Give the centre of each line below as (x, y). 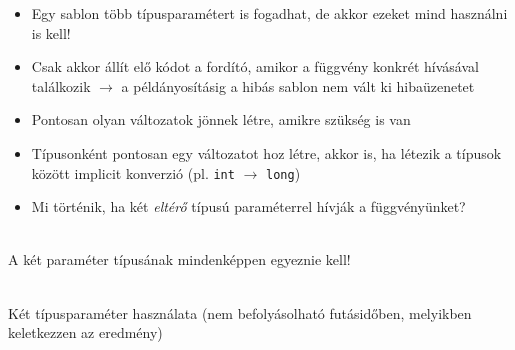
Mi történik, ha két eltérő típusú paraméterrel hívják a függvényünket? (248, 206)
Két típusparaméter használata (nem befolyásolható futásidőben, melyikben (240, 312)
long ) (283, 172)
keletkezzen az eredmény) (85, 332)
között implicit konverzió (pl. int (133, 172)
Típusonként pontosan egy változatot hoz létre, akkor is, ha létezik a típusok (266, 152)
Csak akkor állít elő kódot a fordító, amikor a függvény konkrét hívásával (255, 66)
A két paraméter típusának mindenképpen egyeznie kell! (179, 259)
